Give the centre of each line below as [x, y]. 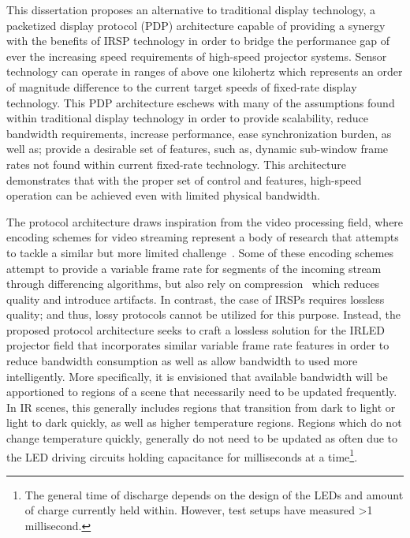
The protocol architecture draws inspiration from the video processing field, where [205, 221]
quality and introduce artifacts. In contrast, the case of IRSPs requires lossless [196, 299]
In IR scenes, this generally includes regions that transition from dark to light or [201, 407]
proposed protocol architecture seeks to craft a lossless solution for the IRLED [196, 329]
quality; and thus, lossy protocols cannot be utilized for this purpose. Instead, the [204, 314]
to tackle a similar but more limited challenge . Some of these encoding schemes [200, 252]
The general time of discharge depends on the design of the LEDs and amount [214, 494]
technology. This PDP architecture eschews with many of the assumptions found [201, 102]
